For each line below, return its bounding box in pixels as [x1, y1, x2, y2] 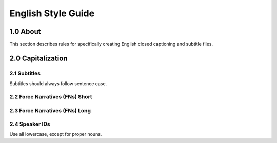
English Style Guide [9, 8, 95, 19]
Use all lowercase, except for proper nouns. [9, 131, 102, 137]
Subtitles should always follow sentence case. [9, 80, 107, 87]
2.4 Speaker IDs [9, 120, 51, 128]
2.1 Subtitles [9, 70, 41, 77]
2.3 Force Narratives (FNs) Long [9, 107, 91, 114]
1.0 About [9, 27, 41, 36]
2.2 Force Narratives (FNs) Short [9, 93, 92, 100]
